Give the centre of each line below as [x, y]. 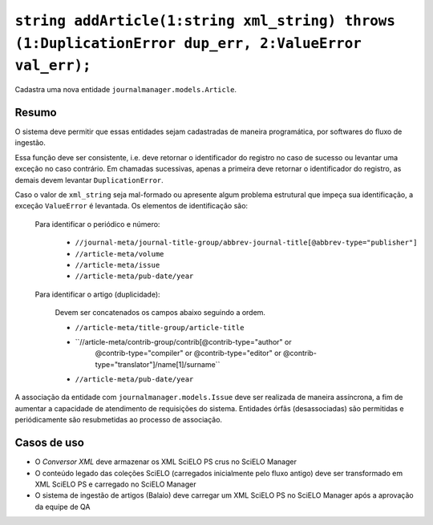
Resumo [36, 112]
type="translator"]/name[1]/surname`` [158, 364]
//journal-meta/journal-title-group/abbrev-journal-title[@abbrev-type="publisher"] [246, 243]
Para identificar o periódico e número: [97, 224]
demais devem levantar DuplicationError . [89, 180]
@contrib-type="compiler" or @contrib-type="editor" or [188, 353]
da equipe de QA [63, 507]
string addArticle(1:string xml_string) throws [205, 21]
